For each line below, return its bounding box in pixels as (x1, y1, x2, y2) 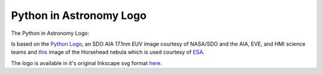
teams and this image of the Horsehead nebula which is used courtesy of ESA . (11, 49, 205, 56)
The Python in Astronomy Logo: (11, 30, 90, 37)
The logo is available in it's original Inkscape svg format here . (11, 59, 162, 66)
